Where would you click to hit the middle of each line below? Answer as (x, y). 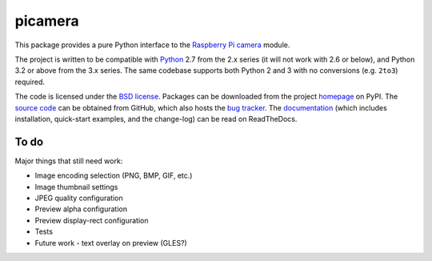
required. (30, 82)
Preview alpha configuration (81, 209)
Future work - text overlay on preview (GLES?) (111, 243)
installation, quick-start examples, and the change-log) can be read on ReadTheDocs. (156, 118)
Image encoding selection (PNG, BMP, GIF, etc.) (114, 175)
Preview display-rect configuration (92, 220)
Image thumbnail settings (76, 187)
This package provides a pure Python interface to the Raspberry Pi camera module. (152, 45)
